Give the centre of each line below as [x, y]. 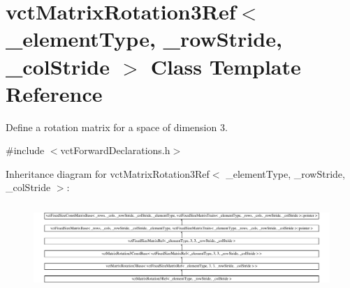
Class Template [226, 66]
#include [25, 150]
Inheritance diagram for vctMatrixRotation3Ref [108, 173]
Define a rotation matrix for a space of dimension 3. [117, 127]
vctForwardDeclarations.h [115, 150]
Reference [54, 93]
